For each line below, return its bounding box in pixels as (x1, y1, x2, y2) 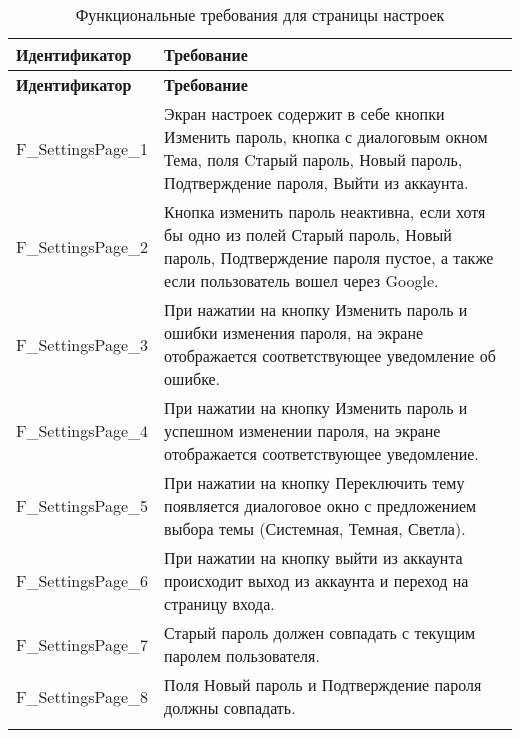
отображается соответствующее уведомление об (164, 344, 496, 367)
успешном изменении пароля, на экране (164, 419, 441, 442)
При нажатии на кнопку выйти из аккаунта (164, 546, 463, 569)
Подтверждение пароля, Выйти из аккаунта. (164, 171, 469, 194)
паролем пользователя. (164, 644, 320, 667)
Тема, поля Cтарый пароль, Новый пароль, (164, 148, 463, 171)
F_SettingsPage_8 (16, 684, 149, 708)
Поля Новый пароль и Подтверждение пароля (164, 673, 482, 696)
